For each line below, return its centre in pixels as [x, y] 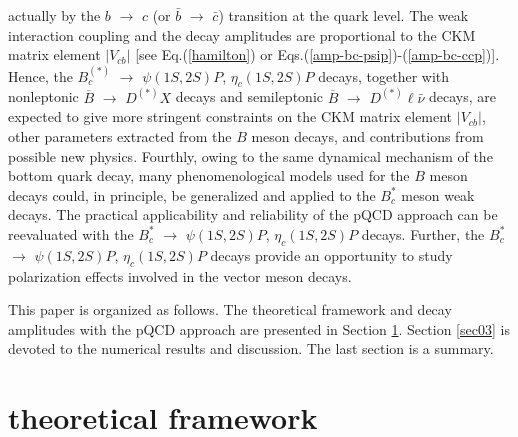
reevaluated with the [71, 233]
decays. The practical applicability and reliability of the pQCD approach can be [253, 214]
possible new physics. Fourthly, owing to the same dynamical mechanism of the [250, 155]
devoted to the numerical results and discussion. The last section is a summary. [251, 348]
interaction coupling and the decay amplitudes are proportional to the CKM [242, 34]
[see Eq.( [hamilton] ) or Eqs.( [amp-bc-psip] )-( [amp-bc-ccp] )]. [317, 54]
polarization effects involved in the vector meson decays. [180, 275]
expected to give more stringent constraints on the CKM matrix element [230, 116]
